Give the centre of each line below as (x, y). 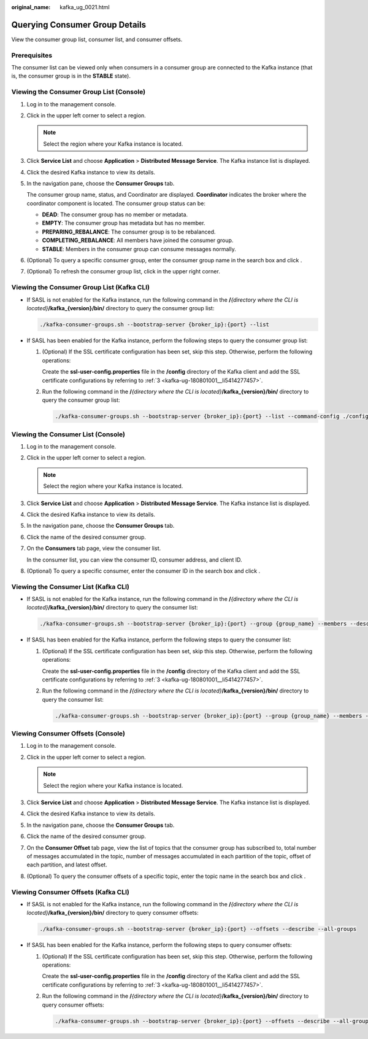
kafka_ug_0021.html (85, 7)
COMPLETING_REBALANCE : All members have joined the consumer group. (138, 240)
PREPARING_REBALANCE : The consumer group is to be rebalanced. (129, 232)
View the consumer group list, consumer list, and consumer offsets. (97, 39)
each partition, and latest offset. (67, 865)
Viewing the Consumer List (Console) (68, 434)
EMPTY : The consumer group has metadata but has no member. (124, 223)
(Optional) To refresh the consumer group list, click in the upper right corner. (123, 272)
